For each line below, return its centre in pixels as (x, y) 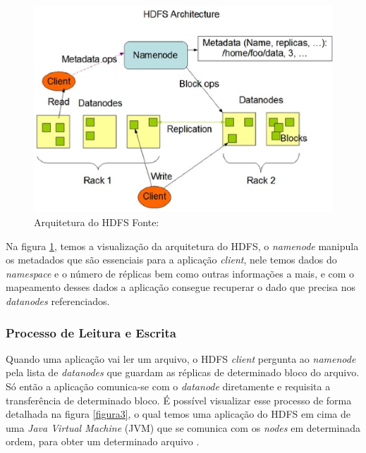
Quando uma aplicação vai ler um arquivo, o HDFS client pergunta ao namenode (181, 358)
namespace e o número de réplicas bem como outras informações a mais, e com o (180, 273)
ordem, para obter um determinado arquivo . (103, 441)
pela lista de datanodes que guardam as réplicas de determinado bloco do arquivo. (183, 372)
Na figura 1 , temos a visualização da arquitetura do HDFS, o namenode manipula (182, 246)
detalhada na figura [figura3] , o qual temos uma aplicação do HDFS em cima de (178, 414)
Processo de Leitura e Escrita (91, 332)
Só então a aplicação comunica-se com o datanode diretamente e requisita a (168, 386)
